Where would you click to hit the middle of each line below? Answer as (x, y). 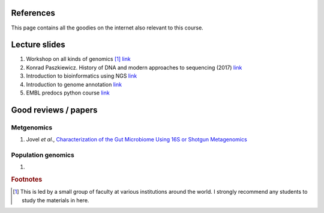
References (33, 13)
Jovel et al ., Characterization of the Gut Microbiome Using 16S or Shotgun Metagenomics (136, 140)
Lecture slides (38, 45)
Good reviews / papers (54, 110)
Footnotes (27, 179)
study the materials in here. (55, 200)
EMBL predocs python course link (68, 93)
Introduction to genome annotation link (74, 84)
